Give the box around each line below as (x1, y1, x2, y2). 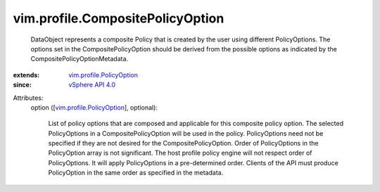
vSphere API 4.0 (68, 81, 116, 89)
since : (13, 81, 32, 89)
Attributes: (13, 94, 44, 102)
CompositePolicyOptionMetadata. (30, 55, 129, 63)
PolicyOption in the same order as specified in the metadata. (48, 169, 224, 177)
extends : (13, 70, 40, 79)
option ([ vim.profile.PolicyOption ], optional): (30, 103, 158, 112)
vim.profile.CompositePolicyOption (13, 11, 224, 26)
